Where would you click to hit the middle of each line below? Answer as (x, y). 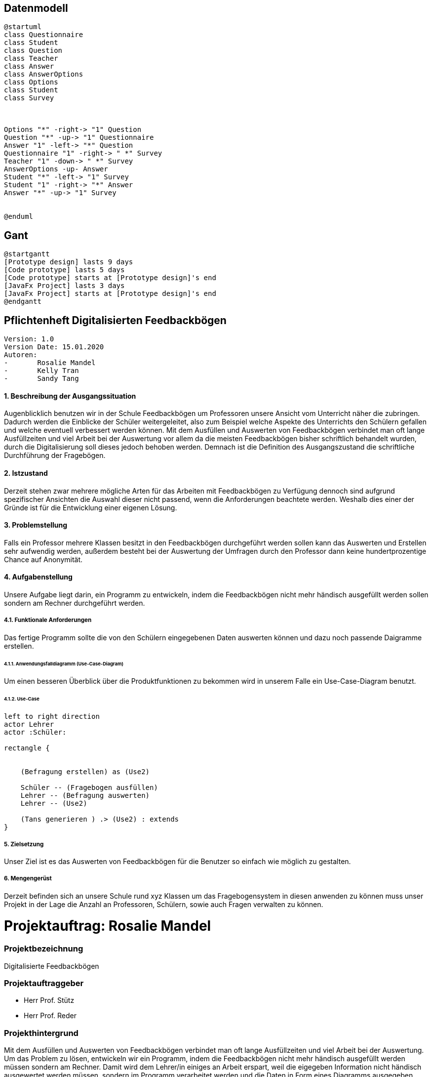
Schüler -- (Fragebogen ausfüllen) (89, 788)
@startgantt (27, 254)
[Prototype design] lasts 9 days (69, 262)
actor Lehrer (29, 725)
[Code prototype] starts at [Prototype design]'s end (110, 278)
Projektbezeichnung (44, 949)
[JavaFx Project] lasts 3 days (64, 286)
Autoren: (21, 355)
